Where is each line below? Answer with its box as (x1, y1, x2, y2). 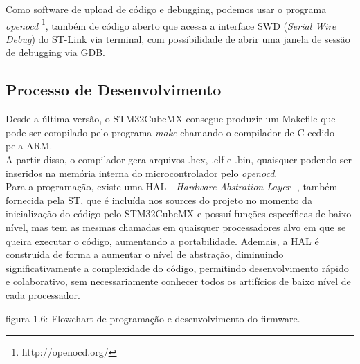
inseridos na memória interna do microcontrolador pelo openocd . (6, 165, 278, 180)
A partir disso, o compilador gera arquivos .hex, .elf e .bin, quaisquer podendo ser (6, 152, 352, 167)
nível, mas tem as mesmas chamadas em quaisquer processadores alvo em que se (6, 219, 346, 234)
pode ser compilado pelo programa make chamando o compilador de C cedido (6, 125, 335, 139)
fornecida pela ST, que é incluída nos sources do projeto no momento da (6, 192, 312, 207)
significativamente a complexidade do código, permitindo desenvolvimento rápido (6, 260, 349, 275)
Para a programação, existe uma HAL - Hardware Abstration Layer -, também (6, 179, 338, 194)
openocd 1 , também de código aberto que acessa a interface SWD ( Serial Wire (6, 16, 336, 33)
